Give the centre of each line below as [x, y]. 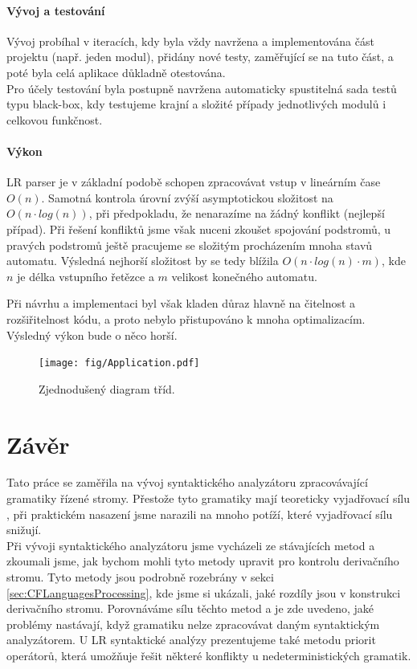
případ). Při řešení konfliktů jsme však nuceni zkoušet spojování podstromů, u [199, 228]
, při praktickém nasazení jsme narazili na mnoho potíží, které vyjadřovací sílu [200, 514]
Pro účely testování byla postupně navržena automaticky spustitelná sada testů [202, 88]
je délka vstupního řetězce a [86, 276]
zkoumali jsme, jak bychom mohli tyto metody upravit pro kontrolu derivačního [203, 561]
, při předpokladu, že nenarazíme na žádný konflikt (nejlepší [237, 213]
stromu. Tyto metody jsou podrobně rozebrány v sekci [140, 577]
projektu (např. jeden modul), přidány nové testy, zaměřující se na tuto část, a [200, 57]
